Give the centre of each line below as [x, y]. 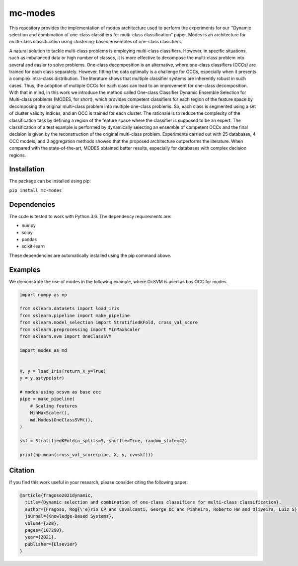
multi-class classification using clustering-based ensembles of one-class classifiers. [96, 42]
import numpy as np [43, 295]
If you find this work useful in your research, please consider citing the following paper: [99, 483]
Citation [22, 470]
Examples [25, 270]
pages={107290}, [45, 530]
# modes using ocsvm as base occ [60, 392]
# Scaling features [54, 406]
